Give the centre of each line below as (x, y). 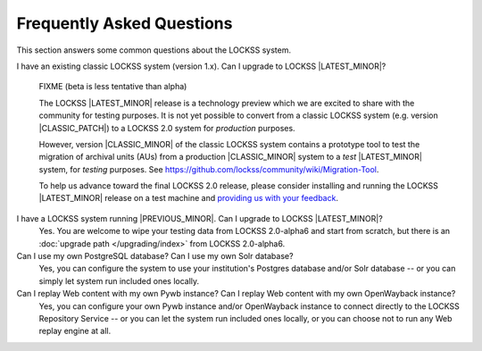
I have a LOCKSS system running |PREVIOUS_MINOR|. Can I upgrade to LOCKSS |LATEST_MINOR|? (199, 218)
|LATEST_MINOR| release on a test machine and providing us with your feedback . (189, 198)
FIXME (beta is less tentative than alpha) (113, 87)
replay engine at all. (75, 331)
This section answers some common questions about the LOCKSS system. (154, 50)
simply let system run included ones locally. (119, 280)
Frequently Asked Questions (125, 23)
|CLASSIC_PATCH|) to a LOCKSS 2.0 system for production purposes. (167, 128)
